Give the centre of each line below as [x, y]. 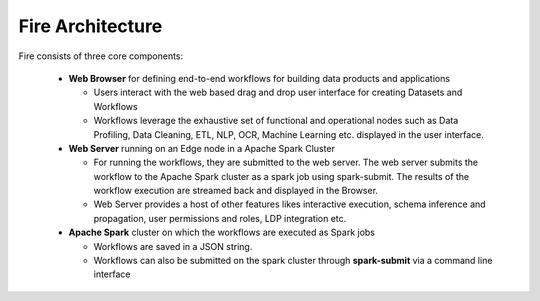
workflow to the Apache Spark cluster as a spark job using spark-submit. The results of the [281, 176]
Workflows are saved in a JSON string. [173, 246]
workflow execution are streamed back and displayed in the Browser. [236, 191]
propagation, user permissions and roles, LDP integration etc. [220, 218]
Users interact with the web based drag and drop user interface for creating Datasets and [278, 92]
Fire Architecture [90, 26]
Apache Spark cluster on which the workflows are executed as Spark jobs [221, 232]
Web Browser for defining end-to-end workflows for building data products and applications [259, 78]
